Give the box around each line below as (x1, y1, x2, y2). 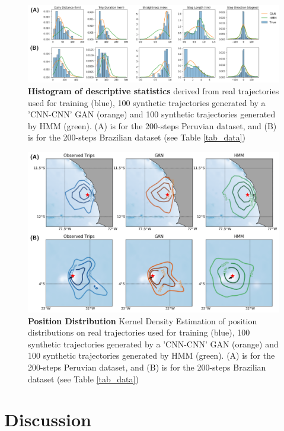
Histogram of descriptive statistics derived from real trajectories (28, 84, 279, 97)
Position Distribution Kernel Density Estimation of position (28, 314, 257, 327)
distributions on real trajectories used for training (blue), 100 (28, 326, 250, 339)
